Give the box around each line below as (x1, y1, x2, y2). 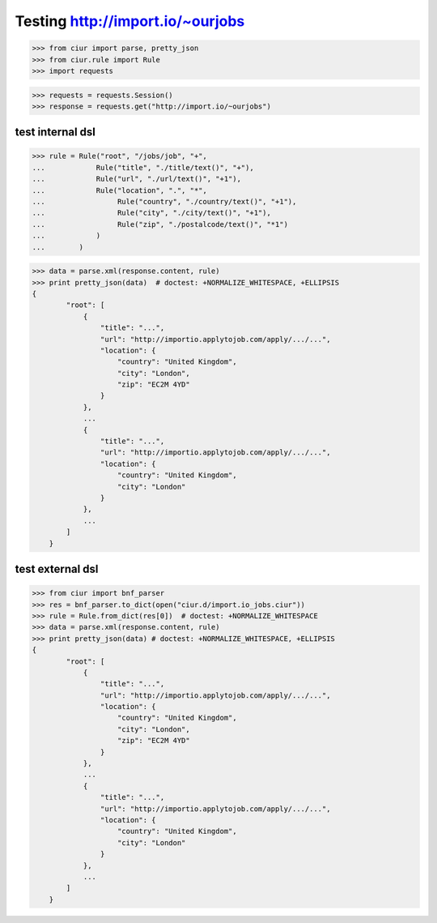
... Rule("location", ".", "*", (32, 186, 208, 194)
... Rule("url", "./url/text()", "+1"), (32, 174, 242, 184)
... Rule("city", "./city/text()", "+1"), (32, 208, 271, 218)
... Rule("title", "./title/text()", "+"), (32, 163, 254, 172)
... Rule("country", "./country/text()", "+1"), (32, 197, 297, 207)
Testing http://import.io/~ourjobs (15, 12, 245, 30)
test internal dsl (15, 126, 96, 139)
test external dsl (15, 562, 99, 575)
